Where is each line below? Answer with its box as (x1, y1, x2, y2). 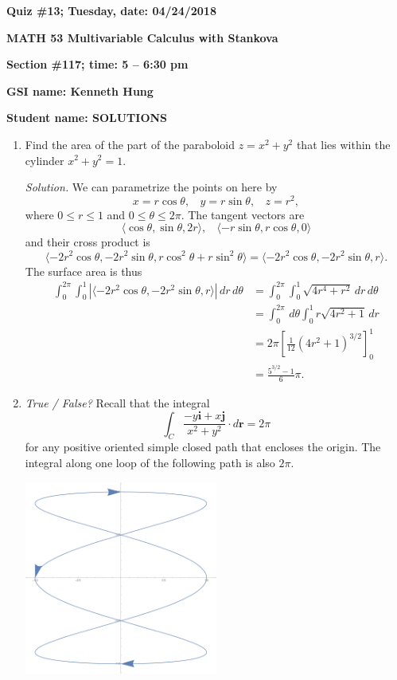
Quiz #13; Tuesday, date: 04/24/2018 (6, 2, 216, 18)
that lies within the (296, 136, 391, 152)
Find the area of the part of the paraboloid (25, 136, 235, 152)
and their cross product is (25, 234, 150, 250)
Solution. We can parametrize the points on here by (25, 179, 278, 195)
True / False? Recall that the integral (25, 395, 210, 411)
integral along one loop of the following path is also (25, 454, 275, 471)
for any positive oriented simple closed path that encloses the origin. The (25, 438, 381, 455)
